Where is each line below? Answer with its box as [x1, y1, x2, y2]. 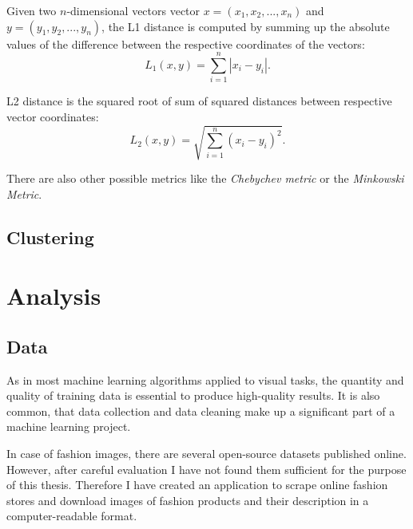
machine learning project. [6, 418, 131, 435]
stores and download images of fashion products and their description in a [6, 491, 369, 508]
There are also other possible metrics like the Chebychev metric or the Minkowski [6, 170, 404, 187]
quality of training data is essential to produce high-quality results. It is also [6, 387, 380, 404]
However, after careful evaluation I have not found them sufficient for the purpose [6, 460, 407, 477]
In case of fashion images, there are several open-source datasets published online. [6, 444, 407, 461]
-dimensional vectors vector [66, 2, 201, 18]
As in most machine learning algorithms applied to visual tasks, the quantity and [6, 371, 404, 388]
